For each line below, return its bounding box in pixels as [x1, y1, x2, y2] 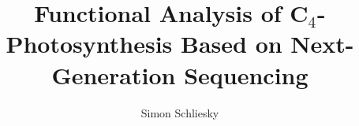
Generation [51, 58, 176, 91]
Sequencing [184, 58, 309, 91]
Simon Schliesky [140, 104, 219, 120]
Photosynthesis [6, 28, 173, 60]
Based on [181, 28, 282, 60]
